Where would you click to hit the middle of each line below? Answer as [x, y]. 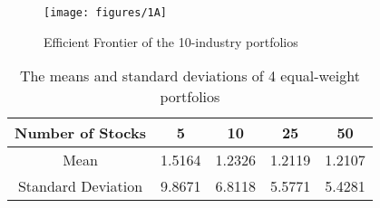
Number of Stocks [80, 133]
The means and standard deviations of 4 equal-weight [190, 76]
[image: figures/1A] [106, 13]
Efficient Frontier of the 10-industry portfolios [171, 41]
